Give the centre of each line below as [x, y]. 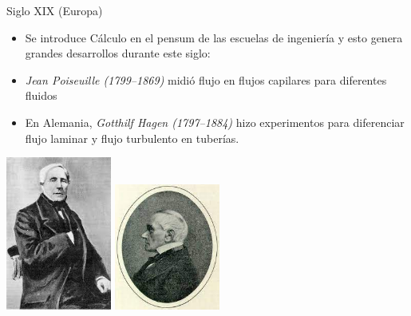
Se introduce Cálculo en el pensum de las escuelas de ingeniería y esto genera [214, 37]
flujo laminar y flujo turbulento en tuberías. [132, 138]
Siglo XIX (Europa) [55, 10]
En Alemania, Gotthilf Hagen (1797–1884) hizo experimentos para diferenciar [215, 122]
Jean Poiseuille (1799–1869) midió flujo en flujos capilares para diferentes [206, 79]
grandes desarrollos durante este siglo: [118, 53]
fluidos [41, 95]
